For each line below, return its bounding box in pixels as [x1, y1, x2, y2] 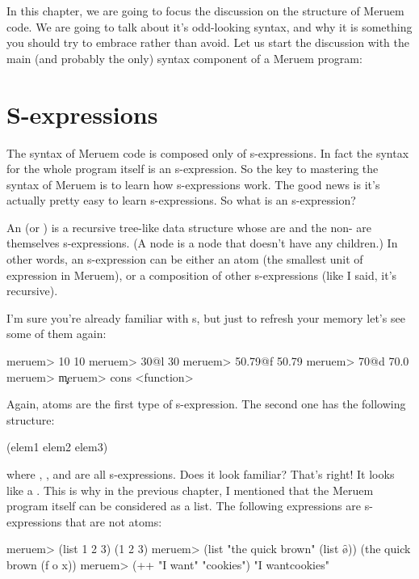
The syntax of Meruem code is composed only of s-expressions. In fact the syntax [6, 144, 409, 161]
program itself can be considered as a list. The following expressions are [6, 497, 361, 514]
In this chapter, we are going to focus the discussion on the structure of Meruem [6, 2, 404, 19]
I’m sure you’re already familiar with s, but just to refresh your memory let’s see [6, 309, 405, 326]
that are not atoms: [65, 513, 162, 530]
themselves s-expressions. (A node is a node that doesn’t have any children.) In [6, 235, 398, 251]
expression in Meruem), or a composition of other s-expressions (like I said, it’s [6, 266, 397, 283]
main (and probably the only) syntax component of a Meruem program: [6, 49, 362, 66]
